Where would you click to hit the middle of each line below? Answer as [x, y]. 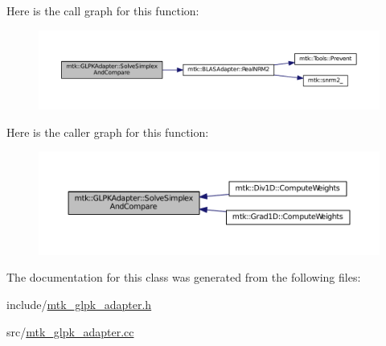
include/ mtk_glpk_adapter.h [79, 305]
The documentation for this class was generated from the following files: [184, 277]
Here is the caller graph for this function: [108, 132]
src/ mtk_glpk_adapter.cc [70, 331]
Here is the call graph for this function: [103, 10]
